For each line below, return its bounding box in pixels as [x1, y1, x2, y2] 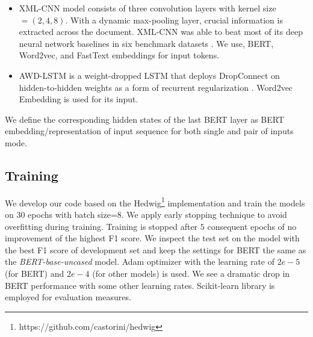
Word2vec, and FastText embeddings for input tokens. [19, 49, 220, 61]
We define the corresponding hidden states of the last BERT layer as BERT [5, 113, 285, 125]
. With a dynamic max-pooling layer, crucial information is [65, 13, 283, 26]
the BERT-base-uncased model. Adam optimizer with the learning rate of [5, 255, 275, 268]
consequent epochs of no [207, 220, 297, 232]
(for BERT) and [5, 267, 64, 279]
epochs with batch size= [28, 208, 117, 220]
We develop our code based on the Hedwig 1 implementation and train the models [5, 194, 305, 209]
